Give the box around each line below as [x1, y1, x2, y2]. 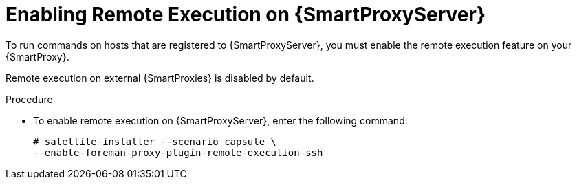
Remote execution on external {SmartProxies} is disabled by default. [6, 72, 314, 84]
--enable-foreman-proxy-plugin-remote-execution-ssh [33, 146, 323, 158]
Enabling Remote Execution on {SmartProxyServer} [6, 3, 486, 26]
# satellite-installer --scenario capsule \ [33, 135, 277, 147]
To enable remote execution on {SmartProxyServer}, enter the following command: [33, 114, 408, 127]
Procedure [6, 93, 53, 105]
